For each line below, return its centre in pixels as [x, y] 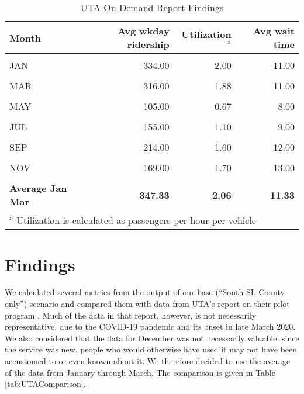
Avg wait [274, 31]
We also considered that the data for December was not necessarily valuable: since [152, 338]
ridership [148, 44]
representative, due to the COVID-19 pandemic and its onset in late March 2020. [150, 326]
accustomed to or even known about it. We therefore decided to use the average [148, 361]
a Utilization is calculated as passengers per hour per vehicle [133, 220]
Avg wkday [144, 31]
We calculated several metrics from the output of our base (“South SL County [145, 292]
